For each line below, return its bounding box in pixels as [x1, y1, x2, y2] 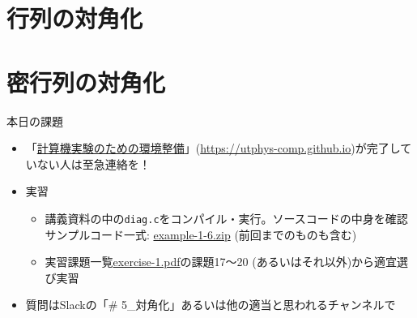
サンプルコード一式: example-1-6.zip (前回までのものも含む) [45, 226, 357, 243]
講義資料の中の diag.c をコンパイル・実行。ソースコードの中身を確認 [45, 209, 408, 226]
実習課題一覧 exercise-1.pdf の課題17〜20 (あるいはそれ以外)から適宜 [45, 253, 398, 270]
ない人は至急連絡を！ [36, 155, 151, 172]
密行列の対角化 [6, 65, 166, 98]
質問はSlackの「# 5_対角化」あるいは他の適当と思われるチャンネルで [25, 296, 396, 313]
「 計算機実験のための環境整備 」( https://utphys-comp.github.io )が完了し [25, 140, 401, 157]
